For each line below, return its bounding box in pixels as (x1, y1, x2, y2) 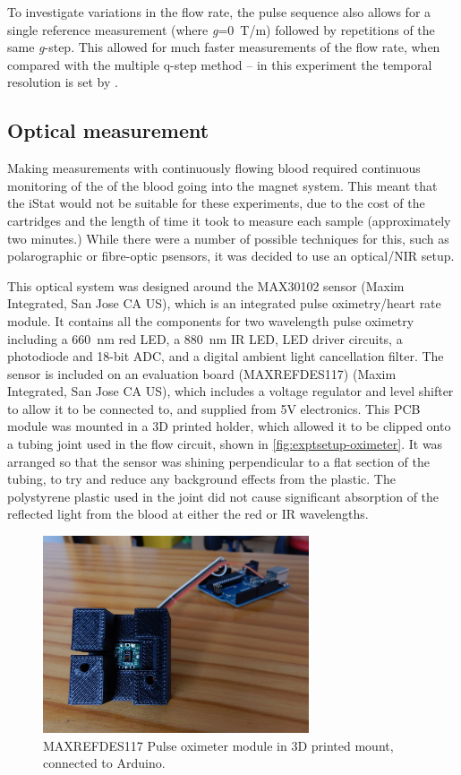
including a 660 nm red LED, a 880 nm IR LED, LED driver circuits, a (7, 329, 403, 348)
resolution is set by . (7, 73, 118, 91)
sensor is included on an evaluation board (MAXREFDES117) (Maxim (7, 364, 397, 383)
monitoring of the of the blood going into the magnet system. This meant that (7, 176, 438, 194)
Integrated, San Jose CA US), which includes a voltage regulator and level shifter (7, 382, 454, 400)
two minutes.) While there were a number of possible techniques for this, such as (7, 228, 449, 247)
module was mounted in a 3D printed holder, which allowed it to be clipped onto (7, 417, 451, 435)
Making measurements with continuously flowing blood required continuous (7, 159, 421, 177)
